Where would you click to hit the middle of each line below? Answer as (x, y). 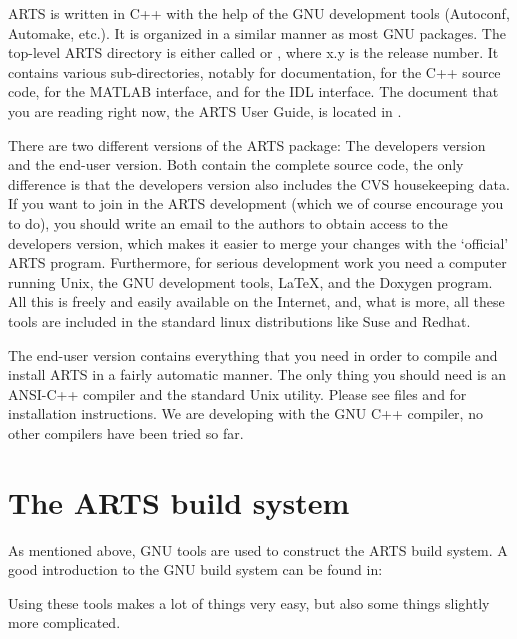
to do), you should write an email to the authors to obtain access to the (228, 222)
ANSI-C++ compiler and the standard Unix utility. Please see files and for (237, 393)
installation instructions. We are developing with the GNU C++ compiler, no (245, 413)
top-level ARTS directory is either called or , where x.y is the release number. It (253, 52)
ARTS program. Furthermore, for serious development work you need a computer (257, 262)
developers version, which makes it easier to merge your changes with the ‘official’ (258, 242)
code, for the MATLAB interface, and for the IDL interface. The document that (253, 91)
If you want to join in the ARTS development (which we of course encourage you (256, 203)
